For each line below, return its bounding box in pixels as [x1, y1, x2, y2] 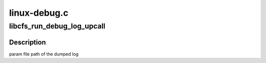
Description [9, 38, 46, 46]
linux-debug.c [9, 7, 68, 18]
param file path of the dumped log [9, 51, 79, 57]
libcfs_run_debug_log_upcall [9, 22, 105, 31]
